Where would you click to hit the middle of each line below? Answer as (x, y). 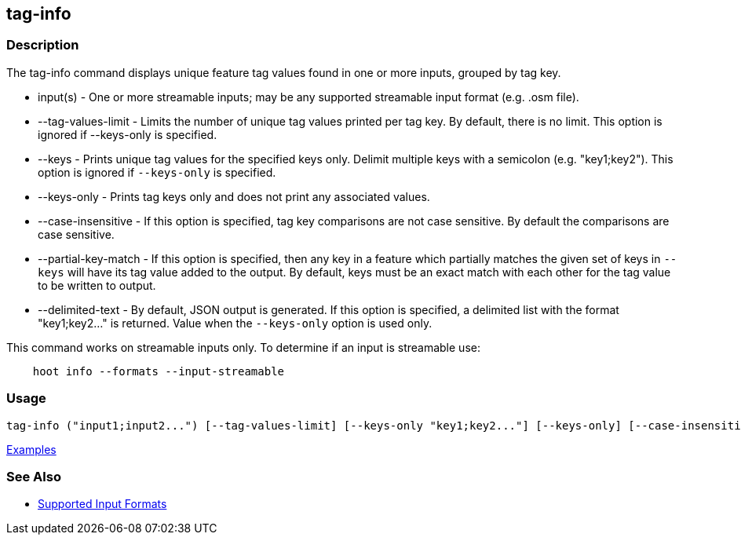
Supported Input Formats (102, 504)
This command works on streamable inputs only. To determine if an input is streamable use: (243, 347)
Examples (31, 449)
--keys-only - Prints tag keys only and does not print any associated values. (234, 196)
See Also (34, 476)
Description (43, 45)
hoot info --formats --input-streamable (159, 371)
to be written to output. (97, 285)
